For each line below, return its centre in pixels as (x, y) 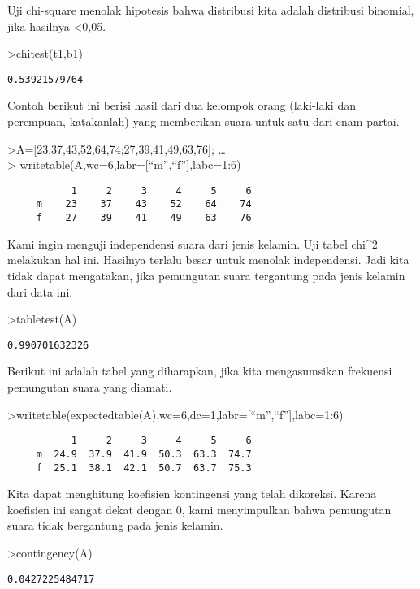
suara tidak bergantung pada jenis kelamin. (115, 525)
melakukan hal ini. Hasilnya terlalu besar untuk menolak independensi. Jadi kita (208, 260)
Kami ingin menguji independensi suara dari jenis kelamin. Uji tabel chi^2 (193, 243)
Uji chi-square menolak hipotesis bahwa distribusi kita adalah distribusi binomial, (211, 10)
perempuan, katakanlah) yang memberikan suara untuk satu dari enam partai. (204, 121)
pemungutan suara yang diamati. (90, 387)
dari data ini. (40, 291)
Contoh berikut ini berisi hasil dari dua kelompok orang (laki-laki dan (182, 105)
